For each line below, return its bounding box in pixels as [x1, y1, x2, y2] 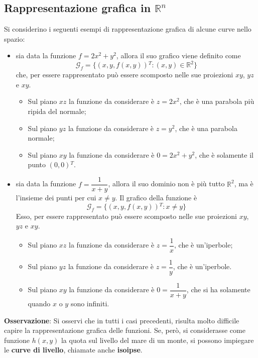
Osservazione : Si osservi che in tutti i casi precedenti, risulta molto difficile [4, 315, 239, 325]
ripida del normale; [28, 106, 86, 116]
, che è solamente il [195, 149, 253, 160]
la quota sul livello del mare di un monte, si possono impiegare [61, 334, 254, 345]
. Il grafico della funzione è [115, 192, 197, 203]
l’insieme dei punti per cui [16, 192, 96, 203]
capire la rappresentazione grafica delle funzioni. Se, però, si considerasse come [4, 325, 245, 335]
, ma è [234, 178, 253, 189]
